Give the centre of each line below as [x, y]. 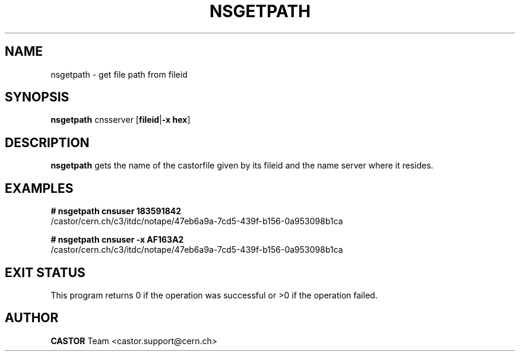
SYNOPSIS [37, 97]
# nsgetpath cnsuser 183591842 [116, 211]
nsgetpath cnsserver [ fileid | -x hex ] [121, 120]
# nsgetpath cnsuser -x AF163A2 [117, 240]
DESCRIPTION [47, 142]
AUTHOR [32, 318]
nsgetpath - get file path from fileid [119, 74]
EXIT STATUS [45, 272]
